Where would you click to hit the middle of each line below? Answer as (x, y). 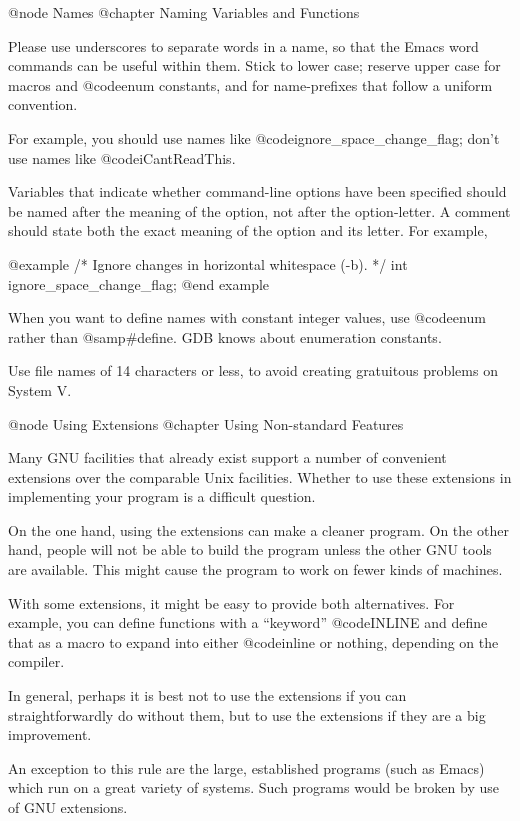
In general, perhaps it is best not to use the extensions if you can (207, 695)
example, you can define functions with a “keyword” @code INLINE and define (248, 622)
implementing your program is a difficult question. (162, 496)
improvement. (50, 734)
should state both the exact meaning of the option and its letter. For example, (248, 230)
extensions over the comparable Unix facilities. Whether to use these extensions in (260, 476)
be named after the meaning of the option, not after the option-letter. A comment (259, 210)
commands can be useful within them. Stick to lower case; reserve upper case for (254, 65)
